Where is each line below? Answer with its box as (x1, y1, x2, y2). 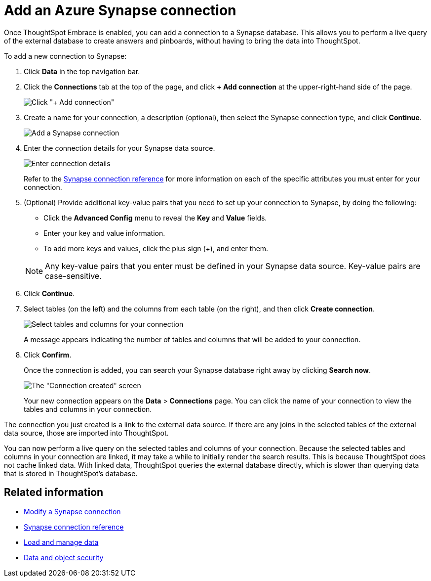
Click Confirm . (24, 350, 72, 359)
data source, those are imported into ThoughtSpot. (4, 428, 169, 437)
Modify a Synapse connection (24, 507, 121, 516)
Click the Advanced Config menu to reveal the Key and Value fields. (43, 213, 267, 222)
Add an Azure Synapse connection (4, 2, 236, 19)
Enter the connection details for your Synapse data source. (24, 143, 215, 152)
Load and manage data (24, 537, 99, 546)
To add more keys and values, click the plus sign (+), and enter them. (43, 244, 269, 253)
